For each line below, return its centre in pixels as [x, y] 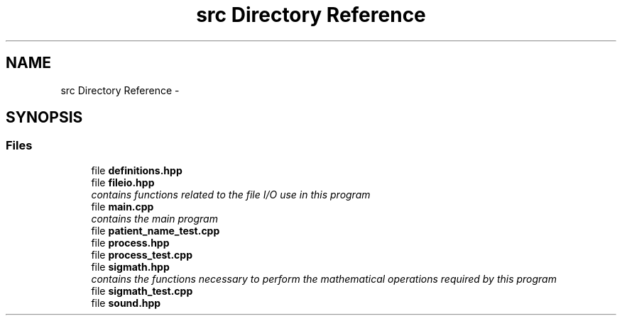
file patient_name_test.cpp [155, 230]
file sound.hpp [126, 303]
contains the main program [154, 218]
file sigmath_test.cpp [142, 291]
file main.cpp [122, 206]
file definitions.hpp [137, 170]
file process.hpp [130, 242]
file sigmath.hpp [130, 266]
